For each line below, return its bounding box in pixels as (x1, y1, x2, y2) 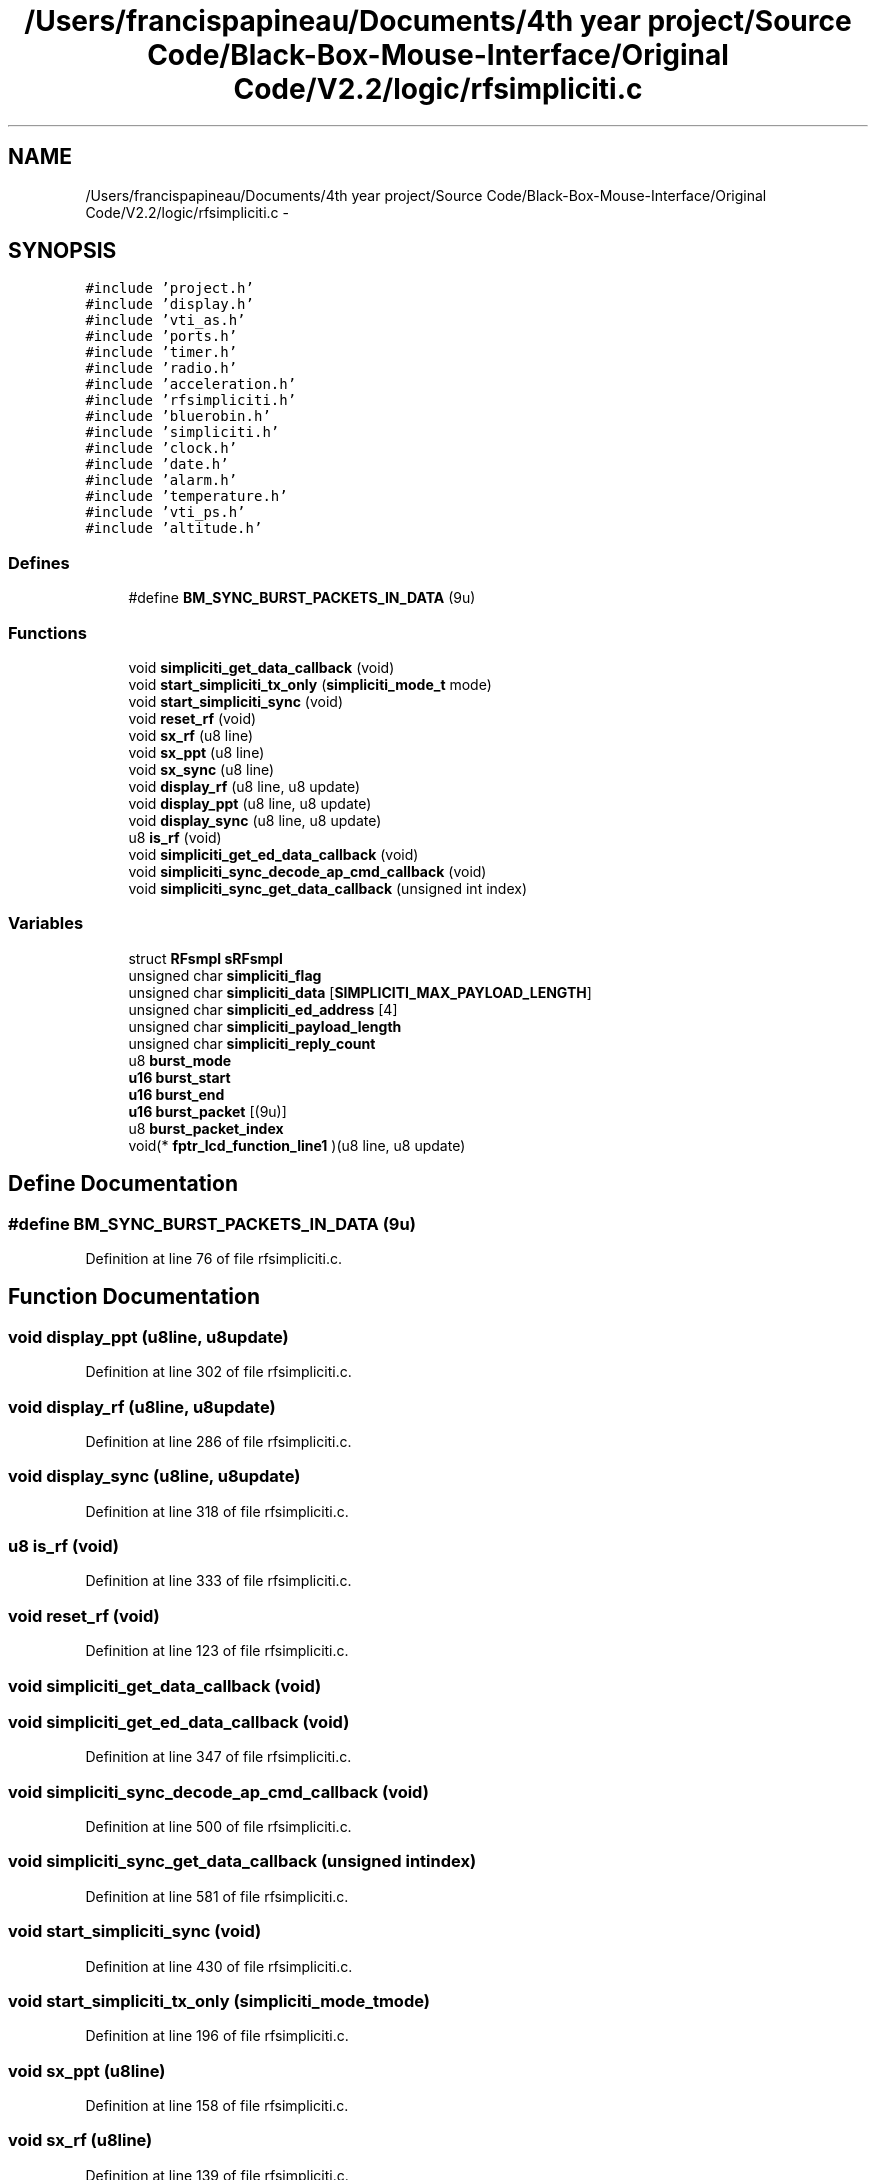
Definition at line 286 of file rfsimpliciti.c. (85, 1432, 352, 1450)
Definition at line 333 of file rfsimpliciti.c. (85, 1572, 352, 1590)
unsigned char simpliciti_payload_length (128, 1017, 402, 1035)
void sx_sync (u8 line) (128, 760, 275, 778)
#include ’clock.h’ (85, 440, 238, 457)
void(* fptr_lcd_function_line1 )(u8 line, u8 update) (128, 1136, 466, 1154)
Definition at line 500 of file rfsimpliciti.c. (85, 1818, 352, 1835)
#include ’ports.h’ (85, 328, 238, 345)
